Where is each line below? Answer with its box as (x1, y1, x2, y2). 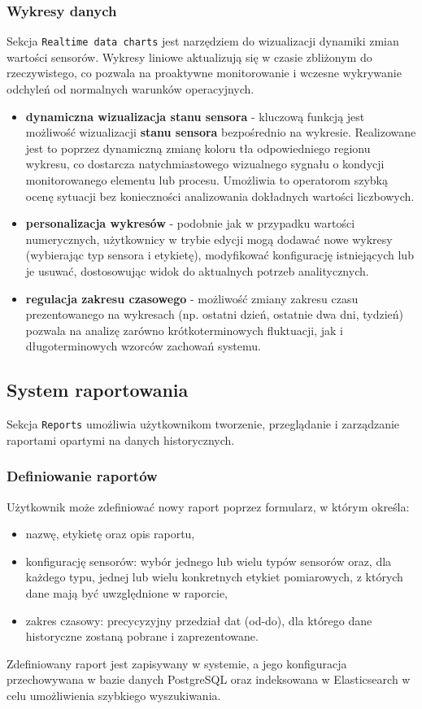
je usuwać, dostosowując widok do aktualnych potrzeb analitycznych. (25, 263, 369, 279)
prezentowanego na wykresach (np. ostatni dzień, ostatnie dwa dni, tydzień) (25, 306, 404, 323)
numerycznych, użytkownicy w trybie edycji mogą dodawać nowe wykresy (25, 230, 393, 247)
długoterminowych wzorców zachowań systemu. (25, 337, 261, 354)
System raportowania (7, 377, 189, 402)
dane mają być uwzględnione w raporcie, (25, 585, 228, 602)
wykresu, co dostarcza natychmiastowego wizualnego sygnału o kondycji (25, 155, 385, 172)
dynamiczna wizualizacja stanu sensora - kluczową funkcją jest (25, 107, 365, 124)
